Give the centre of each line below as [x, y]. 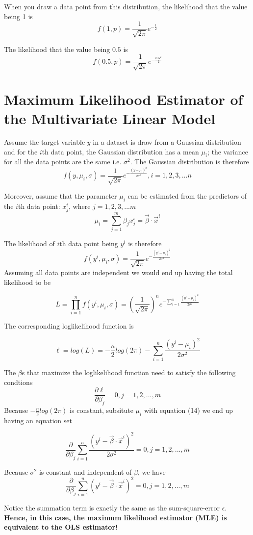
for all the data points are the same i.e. [63, 162]
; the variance [228, 151]
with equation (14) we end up [189, 410]
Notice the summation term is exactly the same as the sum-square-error [112, 508]
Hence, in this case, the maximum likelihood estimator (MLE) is [115, 517]
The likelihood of [29, 243]
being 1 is [18, 16]
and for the [21, 151]
